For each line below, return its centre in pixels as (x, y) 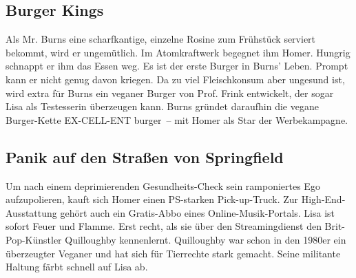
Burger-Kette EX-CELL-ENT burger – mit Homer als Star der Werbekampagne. (177, 119)
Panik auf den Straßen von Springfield (145, 157)
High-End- (323, 199)
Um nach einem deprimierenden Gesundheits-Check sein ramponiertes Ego (163, 185)
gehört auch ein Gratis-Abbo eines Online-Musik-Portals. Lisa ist (198, 212)
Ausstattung (31, 212)
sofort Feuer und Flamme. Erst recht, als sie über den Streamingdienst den (164, 226)
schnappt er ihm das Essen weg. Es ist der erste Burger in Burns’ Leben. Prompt (177, 66)
